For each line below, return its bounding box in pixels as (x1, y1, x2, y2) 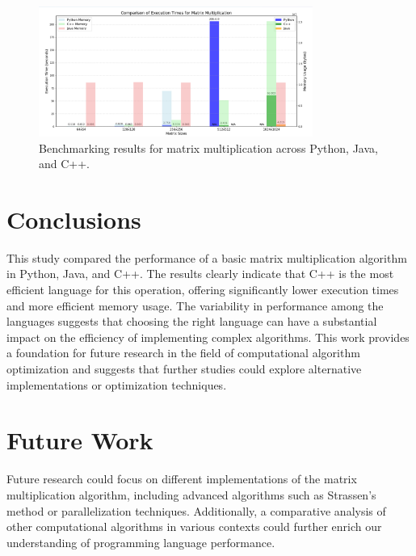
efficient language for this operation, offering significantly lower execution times (6, 281, 399, 298)
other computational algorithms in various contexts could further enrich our (6, 518, 382, 535)
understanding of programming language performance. (6, 533, 275, 550)
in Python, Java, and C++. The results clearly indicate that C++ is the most (6, 265, 394, 282)
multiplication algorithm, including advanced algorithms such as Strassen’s (6, 486, 376, 503)
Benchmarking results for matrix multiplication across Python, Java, (39, 139, 378, 156)
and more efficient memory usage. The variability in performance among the (6, 297, 384, 314)
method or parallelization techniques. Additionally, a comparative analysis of (6, 502, 386, 519)
